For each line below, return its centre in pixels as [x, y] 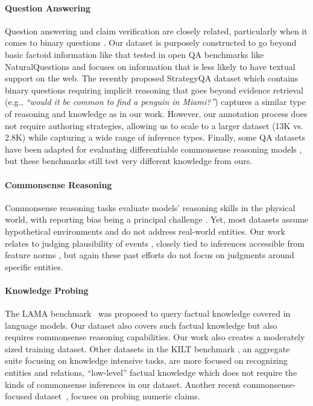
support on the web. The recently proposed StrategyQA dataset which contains [152, 78]
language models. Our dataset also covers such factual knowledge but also [141, 325]
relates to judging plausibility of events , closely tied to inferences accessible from [155, 243]
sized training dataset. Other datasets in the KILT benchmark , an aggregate [147, 348]
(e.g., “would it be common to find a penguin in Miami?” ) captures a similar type [155, 102]
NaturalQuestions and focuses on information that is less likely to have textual [150, 66]
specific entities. [34, 266]
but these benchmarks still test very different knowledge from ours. [129, 161]
